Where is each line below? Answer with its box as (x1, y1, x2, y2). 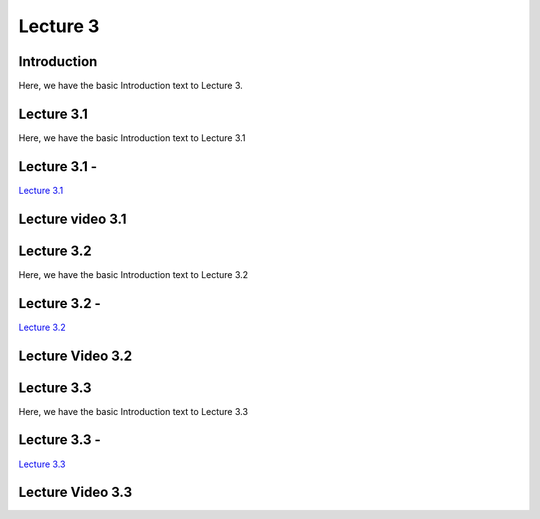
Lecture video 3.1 (18, 210, 127, 227)
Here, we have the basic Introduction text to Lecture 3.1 (18, 131, 246, 144)
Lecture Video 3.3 (18, 484, 133, 501)
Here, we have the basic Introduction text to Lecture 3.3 (18, 405, 249, 417)
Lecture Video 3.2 (18, 347, 133, 364)
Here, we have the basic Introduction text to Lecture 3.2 (18, 268, 249, 280)
